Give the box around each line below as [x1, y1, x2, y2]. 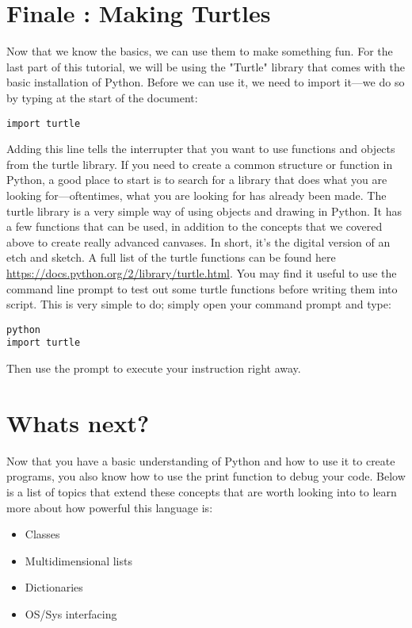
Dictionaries [25, 579, 83, 595]
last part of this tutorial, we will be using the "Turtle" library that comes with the [6, 58, 405, 75]
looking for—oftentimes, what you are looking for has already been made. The [6, 186, 387, 203]
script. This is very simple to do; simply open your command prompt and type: [6, 296, 391, 312]
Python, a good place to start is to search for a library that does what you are [6, 171, 387, 188]
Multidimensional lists [25, 552, 132, 569]
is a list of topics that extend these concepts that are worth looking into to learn [6, 483, 397, 500]
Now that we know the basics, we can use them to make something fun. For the [6, 43, 393, 59]
